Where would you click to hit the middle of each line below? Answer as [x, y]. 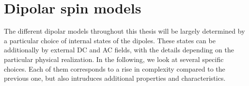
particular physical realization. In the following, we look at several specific [114, 59]
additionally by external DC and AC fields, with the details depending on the [119, 50]
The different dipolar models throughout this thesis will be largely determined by [124, 31]
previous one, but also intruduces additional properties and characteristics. [115, 78]
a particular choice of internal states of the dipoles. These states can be [110, 40]
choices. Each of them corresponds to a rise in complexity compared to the [115, 68]
